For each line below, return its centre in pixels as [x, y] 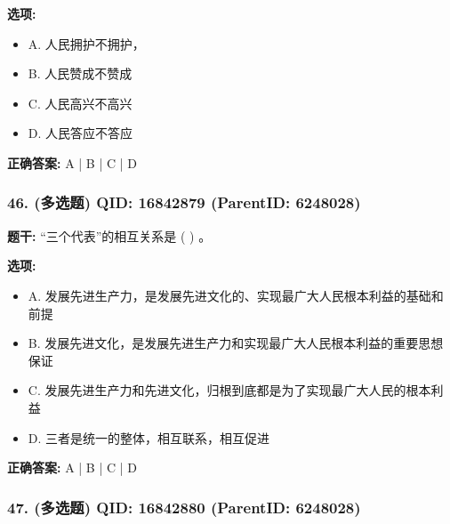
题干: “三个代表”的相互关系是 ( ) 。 [109, 235]
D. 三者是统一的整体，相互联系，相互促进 [149, 437]
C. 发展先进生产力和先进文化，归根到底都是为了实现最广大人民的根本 [229, 390]
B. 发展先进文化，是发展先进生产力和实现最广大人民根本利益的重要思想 [236, 343]
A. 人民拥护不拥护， [86, 43]
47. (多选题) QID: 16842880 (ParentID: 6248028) [184, 507]
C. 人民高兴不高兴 [80, 103]
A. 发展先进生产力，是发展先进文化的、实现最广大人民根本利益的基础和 [236, 295]
